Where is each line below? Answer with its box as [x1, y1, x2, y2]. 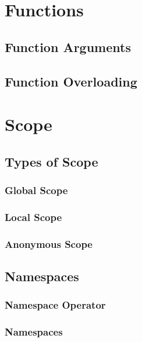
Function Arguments [5, 37, 131, 56]
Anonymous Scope [5, 236, 93, 251]
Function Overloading [5, 72, 137, 90]
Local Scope [5, 209, 62, 224]
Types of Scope [5, 152, 98, 170]
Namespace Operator [5, 298, 106, 312]
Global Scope [5, 183, 68, 198]
